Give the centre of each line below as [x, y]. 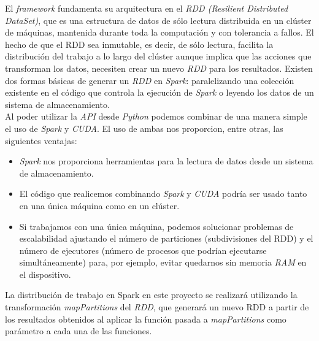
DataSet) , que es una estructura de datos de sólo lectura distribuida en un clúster [158, 20]
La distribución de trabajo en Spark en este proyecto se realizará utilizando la [151, 295]
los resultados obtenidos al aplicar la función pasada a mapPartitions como [146, 319]
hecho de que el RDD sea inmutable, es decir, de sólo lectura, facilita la [139, 44]
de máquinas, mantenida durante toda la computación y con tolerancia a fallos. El [159, 32]
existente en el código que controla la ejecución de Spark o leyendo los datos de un [159, 92]
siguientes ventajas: [41, 140]
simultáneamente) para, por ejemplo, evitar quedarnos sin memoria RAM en [163, 262]
